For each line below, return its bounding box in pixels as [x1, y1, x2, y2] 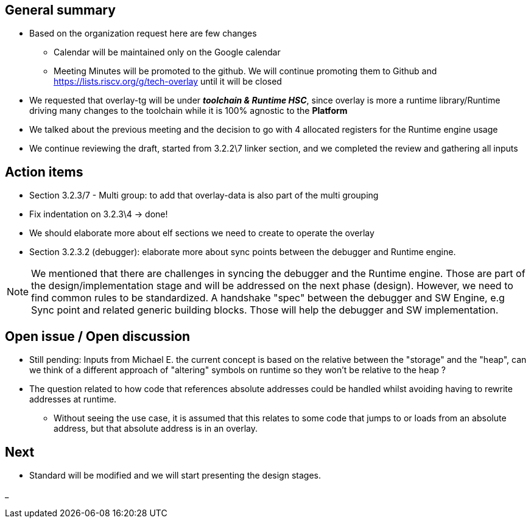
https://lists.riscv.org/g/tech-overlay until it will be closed [54, 76, 282, 87]
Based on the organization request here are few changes [29, 28, 257, 39]
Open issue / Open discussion [5, 328, 191, 344]
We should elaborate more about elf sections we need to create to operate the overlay [29, 228, 375, 239]
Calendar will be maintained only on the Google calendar [54, 47, 281, 58]
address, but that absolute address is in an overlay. [54, 423, 258, 434]
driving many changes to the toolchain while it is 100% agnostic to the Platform [29, 105, 348, 116]
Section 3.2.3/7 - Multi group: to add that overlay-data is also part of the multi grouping [29, 190, 379, 201]
